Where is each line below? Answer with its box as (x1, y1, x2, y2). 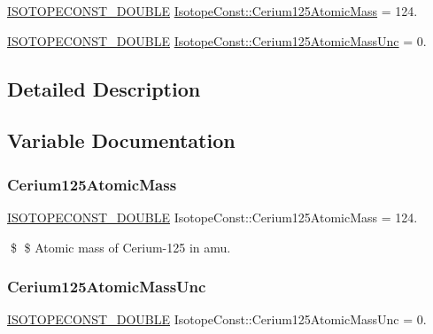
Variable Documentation (7, 127, 236, 154)
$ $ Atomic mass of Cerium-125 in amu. (10, 237, 231, 256)
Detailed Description (7, 74, 201, 102)
